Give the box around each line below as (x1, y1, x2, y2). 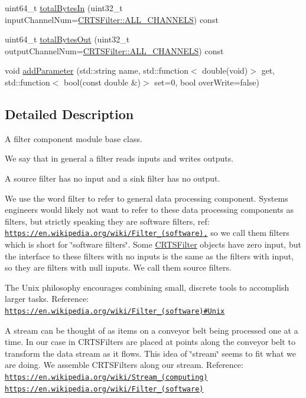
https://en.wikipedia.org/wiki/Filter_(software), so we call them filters (5, 226, 289, 239)
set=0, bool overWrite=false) (154, 75, 259, 88)
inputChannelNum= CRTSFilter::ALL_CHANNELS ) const (5, 13, 219, 25)
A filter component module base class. (5, 132, 142, 144)
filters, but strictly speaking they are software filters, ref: (5, 215, 210, 227)
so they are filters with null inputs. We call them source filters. (5, 261, 232, 274)
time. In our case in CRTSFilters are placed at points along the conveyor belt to (5, 335, 295, 348)
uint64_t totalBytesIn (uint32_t (5, 2, 123, 14)
